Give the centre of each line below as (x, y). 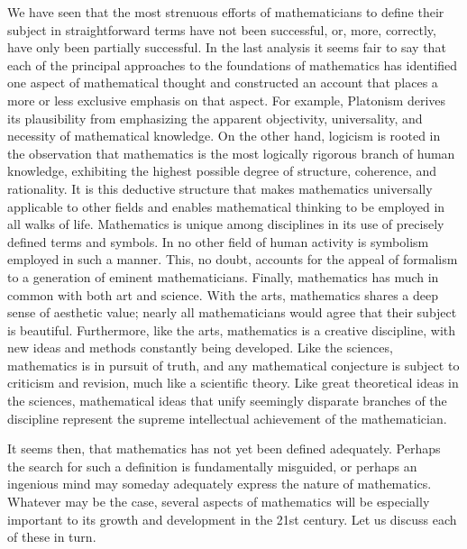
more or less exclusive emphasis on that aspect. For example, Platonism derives (227, 100)
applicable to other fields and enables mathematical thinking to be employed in (226, 206)
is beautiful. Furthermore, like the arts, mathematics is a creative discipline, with (231, 329)
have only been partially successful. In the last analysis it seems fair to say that (227, 47)
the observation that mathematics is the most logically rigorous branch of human (231, 153)
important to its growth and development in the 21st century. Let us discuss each (232, 519)
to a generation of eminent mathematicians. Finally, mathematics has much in (223, 276)
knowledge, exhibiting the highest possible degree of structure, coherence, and (222, 171)
